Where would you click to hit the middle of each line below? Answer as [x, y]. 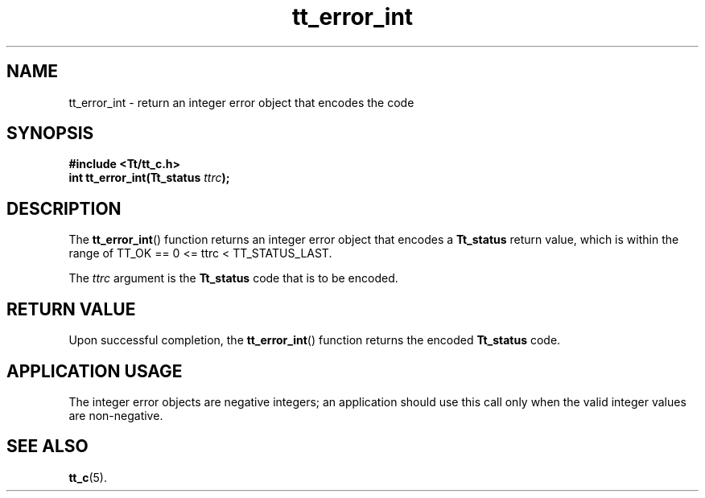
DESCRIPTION [64, 208]
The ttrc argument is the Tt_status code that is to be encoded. [233, 278]
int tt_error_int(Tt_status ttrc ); [149, 178]
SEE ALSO [47, 447]
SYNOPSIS [50, 134]
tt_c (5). [88, 477]
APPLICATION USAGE [95, 371]
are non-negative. [116, 415]
